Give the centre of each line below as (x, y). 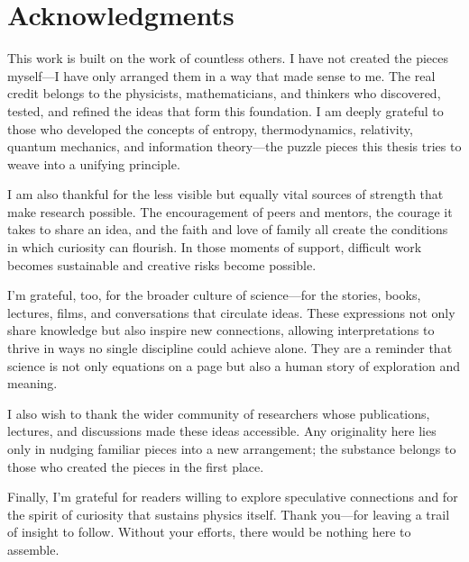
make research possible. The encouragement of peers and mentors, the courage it (230, 211)
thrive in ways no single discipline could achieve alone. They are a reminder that (230, 348)
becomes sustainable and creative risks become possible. (162, 264)
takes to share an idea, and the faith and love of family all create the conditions (228, 229)
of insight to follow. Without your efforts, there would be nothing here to (209, 532)
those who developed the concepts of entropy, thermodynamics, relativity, (210, 128)
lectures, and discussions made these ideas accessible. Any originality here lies (222, 431)
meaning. (32, 383)
